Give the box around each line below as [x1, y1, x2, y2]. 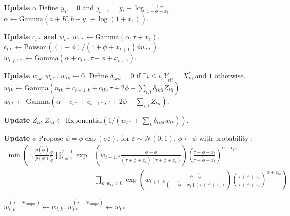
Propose [38, 133, 63, 143]
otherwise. [214, 70, 246, 81]
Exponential [65, 117, 102, 124]
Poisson [24, 44, 47, 51]
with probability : [199, 133, 253, 143]
